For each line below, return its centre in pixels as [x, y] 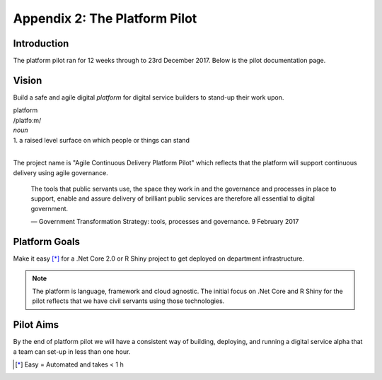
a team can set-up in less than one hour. [72, 351]
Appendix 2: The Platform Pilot [105, 18]
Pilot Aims [36, 325]
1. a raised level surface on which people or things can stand [102, 140]
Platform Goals [47, 242]
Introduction [41, 43]
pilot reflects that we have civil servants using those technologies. [128, 301]
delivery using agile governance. [61, 172]
